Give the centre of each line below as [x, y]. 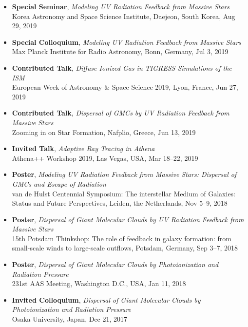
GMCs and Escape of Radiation [59, 183]
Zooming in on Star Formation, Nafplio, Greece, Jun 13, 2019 [104, 132]
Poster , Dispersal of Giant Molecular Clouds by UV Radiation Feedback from [128, 219]
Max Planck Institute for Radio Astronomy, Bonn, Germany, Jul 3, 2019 [120, 51]
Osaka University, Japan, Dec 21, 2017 [70, 319]
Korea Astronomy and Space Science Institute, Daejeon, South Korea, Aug [124, 16]
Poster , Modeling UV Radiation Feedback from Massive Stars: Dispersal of [124, 174]
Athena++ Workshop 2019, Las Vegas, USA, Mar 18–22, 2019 [105, 158]
